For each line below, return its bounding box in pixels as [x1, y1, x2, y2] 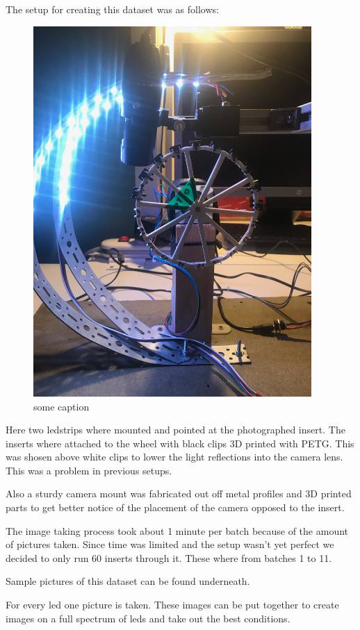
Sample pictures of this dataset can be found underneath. [6, 574, 250, 588]
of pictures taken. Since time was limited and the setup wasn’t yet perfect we [6, 537, 334, 552]
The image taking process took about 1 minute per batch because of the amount [6, 523, 349, 538]
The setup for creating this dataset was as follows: [6, 2, 219, 16]
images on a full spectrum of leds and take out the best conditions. [6, 611, 291, 625]
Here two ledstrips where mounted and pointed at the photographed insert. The [6, 422, 345, 437]
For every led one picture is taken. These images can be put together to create [6, 597, 339, 612]
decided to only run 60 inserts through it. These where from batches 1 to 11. [6, 550, 332, 565]
